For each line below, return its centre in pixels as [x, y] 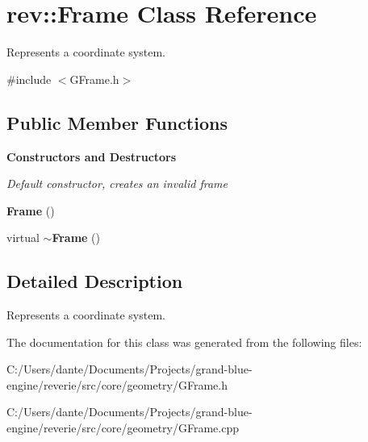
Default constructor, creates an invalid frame [117, 183]
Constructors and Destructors [92, 156]
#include [29, 79]
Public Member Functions [117, 122]
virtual [23, 238]
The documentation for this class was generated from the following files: [184, 342]
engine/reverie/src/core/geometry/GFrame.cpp [123, 428]
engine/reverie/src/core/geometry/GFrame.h [117, 384]
